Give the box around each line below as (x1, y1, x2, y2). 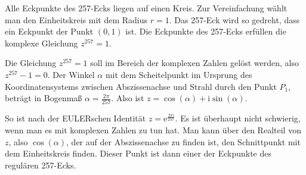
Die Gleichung (5, 57, 57, 69)
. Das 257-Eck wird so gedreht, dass (169, 13, 300, 26)
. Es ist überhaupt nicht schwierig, (175, 112, 301, 124)
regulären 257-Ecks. (5, 158, 76, 171)
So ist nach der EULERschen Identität (5, 112, 146, 124)
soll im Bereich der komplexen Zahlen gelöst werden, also (90, 57, 299, 69)
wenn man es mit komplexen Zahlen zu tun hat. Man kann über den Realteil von (5, 124, 301, 136)
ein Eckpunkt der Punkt (5, 25, 94, 37)
